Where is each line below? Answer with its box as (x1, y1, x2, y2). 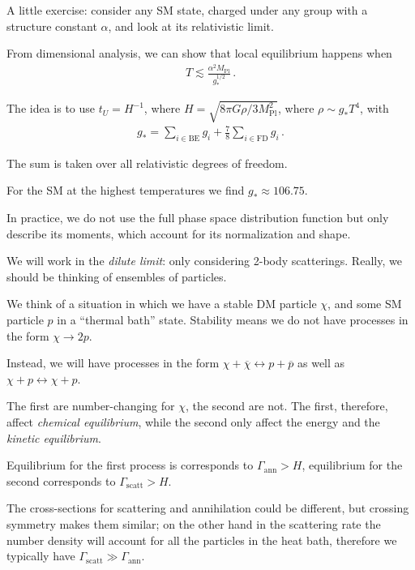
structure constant (6, 17, 97, 34)
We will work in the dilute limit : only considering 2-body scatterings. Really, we (6, 252, 402, 269)
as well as (297, 354, 345, 371)
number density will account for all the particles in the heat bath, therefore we (6, 531, 397, 548)
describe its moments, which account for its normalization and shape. (6, 225, 351, 242)
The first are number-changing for (6, 397, 175, 414)
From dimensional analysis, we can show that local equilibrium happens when (6, 45, 392, 62)
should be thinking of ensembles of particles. (6, 268, 227, 285)
